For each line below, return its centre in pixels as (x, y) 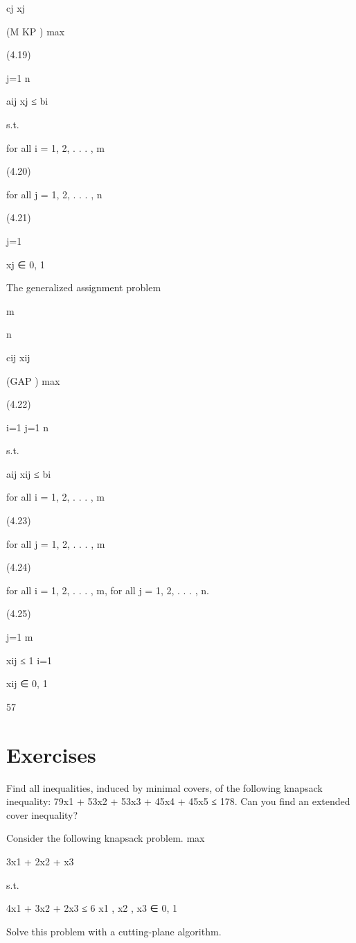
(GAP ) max (33, 380)
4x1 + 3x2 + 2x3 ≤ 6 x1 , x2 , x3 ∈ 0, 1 (92, 908)
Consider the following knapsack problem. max (106, 838)
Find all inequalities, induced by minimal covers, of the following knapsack (164, 787)
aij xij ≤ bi (29, 473)
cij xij (18, 357)
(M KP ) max (36, 31)
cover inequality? (42, 814)
